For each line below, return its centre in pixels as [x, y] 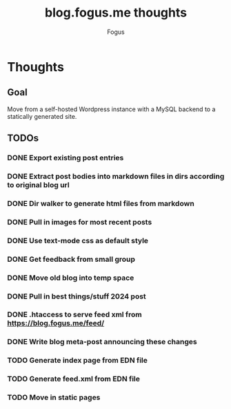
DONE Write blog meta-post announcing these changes [102, 342]
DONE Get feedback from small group [71, 259]
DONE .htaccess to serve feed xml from [75, 314]
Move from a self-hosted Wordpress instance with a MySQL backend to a [111, 109]
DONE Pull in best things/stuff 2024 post [77, 296]
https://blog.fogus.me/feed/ [56, 323]
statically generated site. [42, 116]
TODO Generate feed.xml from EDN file [73, 379]
